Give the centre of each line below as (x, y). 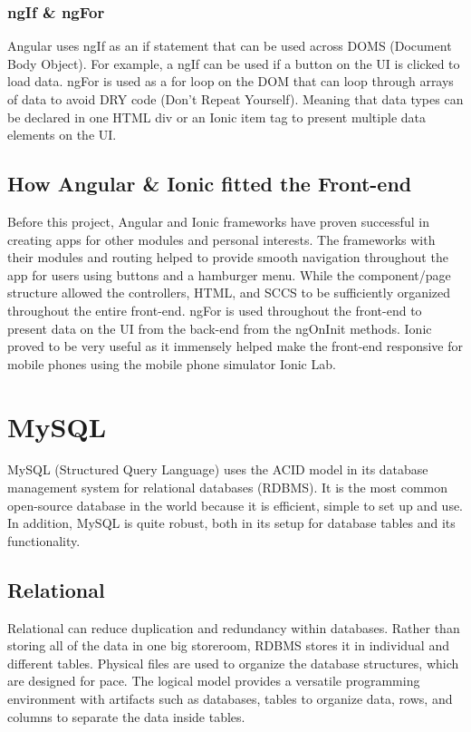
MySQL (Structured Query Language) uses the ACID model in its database (218, 469)
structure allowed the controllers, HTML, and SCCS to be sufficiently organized (229, 293)
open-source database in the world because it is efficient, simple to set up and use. (235, 505)
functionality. (44, 540)
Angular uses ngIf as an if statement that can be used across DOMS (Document (230, 46)
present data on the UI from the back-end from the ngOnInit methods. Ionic (220, 328)
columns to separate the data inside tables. (126, 716)
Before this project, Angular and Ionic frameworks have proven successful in (218, 221)
